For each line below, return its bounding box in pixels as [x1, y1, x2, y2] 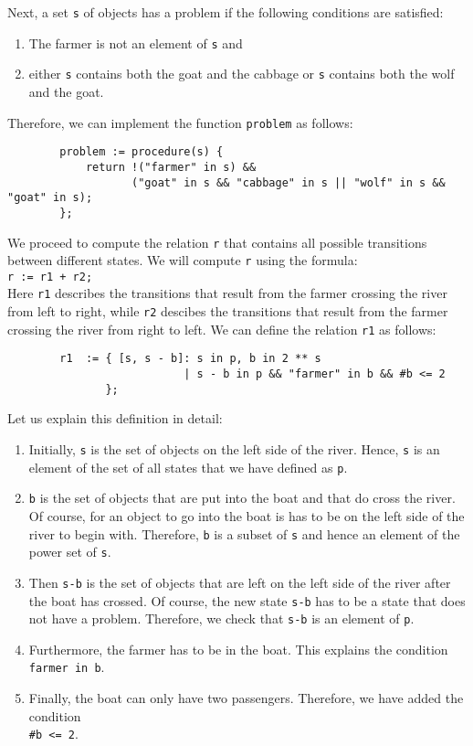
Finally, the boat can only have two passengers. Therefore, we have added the [28, 688, 464, 708]
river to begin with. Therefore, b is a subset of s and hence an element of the [28, 524, 460, 543]
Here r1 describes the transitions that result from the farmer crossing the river [7, 283, 447, 303]
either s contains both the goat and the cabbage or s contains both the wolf [28, 64, 455, 83]
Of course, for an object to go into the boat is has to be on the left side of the [28, 506, 465, 525]
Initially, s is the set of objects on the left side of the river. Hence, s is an [28, 440, 440, 458]
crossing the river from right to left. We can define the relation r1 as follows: [7, 319, 436, 338]
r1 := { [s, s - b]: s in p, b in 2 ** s [59, 352, 321, 366]
